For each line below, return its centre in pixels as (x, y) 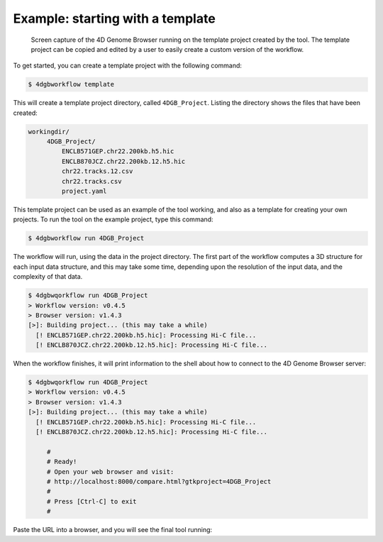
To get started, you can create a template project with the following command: (128, 66)
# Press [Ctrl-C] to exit (92, 501)
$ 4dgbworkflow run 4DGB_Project (86, 238)
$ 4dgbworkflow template (71, 84)
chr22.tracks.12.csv (97, 171)
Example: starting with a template (114, 18)
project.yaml (84, 191)
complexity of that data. (48, 277)
